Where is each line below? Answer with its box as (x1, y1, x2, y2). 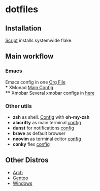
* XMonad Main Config (5, 84, 54, 90)
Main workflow (5, 52, 54, 61)
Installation (5, 24, 42, 33)
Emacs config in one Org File (5, 79, 66, 85)
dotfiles (5, 4, 39, 15)
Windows (12, 180, 32, 186)
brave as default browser (12, 130, 66, 136)
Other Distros (5, 156, 49, 165)
